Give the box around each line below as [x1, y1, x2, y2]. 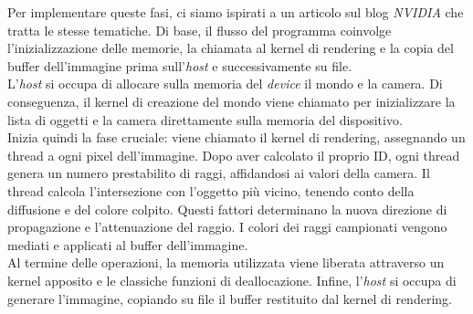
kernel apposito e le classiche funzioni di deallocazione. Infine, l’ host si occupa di [7, 270, 457, 289]
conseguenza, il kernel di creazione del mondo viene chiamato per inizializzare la [7, 91, 456, 110]
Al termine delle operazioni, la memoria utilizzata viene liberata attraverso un [7, 253, 445, 272]
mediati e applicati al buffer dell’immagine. [7, 235, 248, 254]
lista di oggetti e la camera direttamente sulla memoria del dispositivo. [7, 110, 403, 129]
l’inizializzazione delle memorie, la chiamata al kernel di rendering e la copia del [7, 38, 454, 58]
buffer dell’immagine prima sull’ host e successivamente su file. [7, 56, 352, 75]
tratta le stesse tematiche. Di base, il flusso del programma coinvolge [7, 20, 392, 39]
